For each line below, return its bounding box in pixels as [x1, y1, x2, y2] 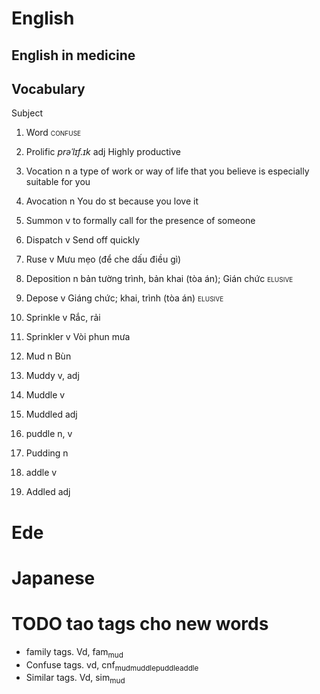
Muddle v [25, 389, 66, 401]
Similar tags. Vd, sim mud [25, 672, 126, 686]
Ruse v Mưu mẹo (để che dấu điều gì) [25, 253, 182, 266]
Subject [11, 107, 43, 119]
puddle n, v [25, 428, 73, 440]
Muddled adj [25, 408, 78, 421]
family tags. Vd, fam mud [25, 645, 124, 660]
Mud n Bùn [25, 350, 72, 362]
